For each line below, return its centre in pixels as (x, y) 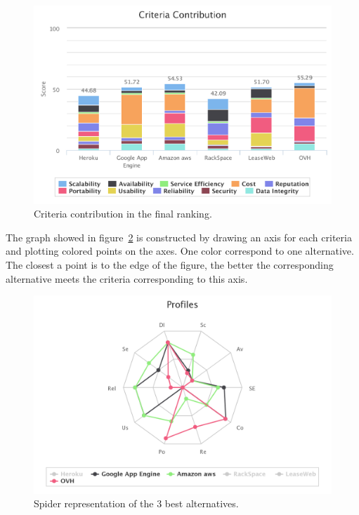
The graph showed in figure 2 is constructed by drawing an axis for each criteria (179, 237)
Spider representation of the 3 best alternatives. (136, 503)
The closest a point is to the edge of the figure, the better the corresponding (170, 265)
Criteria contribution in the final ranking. (123, 214)
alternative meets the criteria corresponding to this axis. (127, 278)
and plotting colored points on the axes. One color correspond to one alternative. (180, 251)
